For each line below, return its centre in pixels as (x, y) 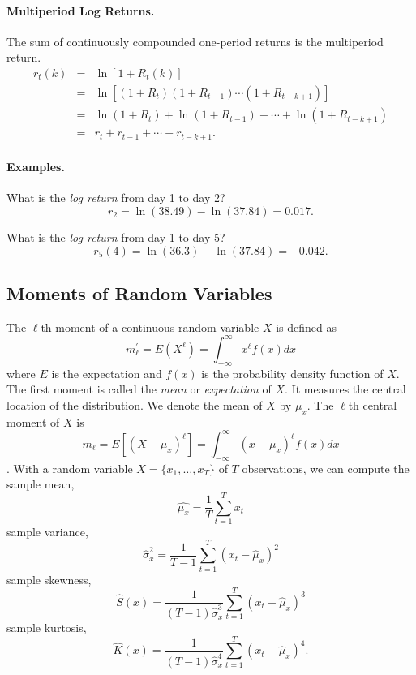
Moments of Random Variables (139, 292)
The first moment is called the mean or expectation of (139, 389)
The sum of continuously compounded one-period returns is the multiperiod (195, 41)
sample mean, (41, 484)
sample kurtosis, (47, 628)
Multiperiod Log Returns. (81, 10)
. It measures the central (345, 389)
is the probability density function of (292, 373)
